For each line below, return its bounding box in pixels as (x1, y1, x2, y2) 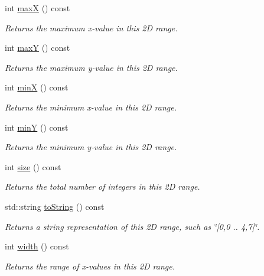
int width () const (5, 240, 69, 252)
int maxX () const (5, 2, 70, 14)
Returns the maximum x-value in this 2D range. (5, 21, 178, 34)
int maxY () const (5, 41, 70, 54)
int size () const (5, 160, 61, 173)
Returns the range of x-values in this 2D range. (5, 259, 175, 272)
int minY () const (5, 121, 69, 133)
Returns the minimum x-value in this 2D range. (5, 100, 177, 113)
